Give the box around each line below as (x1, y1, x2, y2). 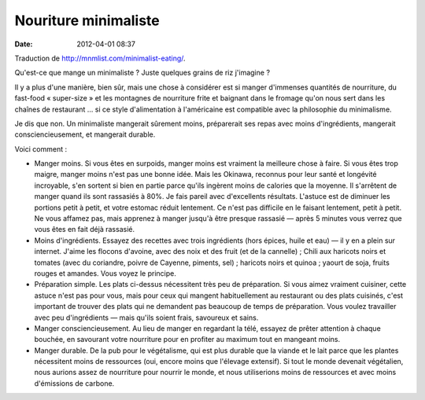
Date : (14, 39, 33, 49)
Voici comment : (14, 144, 67, 153)
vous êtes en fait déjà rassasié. (34, 225, 135, 234)
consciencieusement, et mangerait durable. (14, 130, 156, 139)
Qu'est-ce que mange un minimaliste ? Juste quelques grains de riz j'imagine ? (14, 68, 271, 78)
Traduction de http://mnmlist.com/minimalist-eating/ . (14, 53, 186, 63)
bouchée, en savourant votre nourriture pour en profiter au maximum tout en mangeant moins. (34, 335, 341, 344)
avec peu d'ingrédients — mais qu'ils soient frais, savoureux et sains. (34, 313, 259, 322)
